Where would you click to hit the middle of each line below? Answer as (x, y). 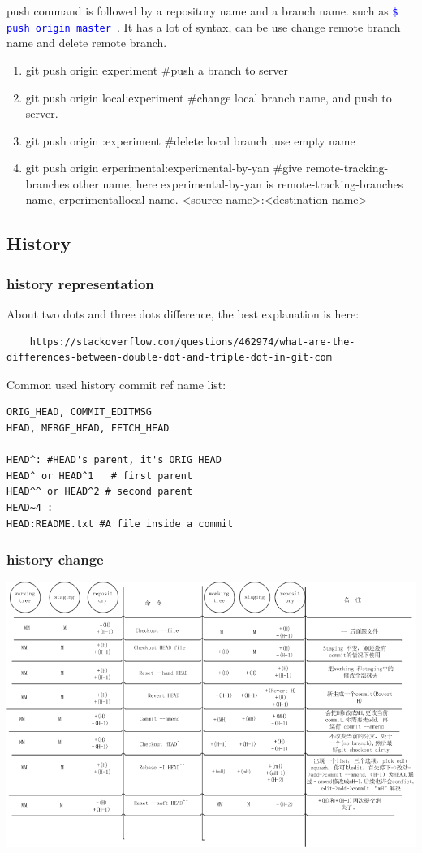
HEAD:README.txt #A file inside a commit (120, 524)
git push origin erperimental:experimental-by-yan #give (164, 168)
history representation (80, 283)
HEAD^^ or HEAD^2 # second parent (100, 492)
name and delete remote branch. (87, 43)
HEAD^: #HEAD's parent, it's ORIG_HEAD (114, 460)
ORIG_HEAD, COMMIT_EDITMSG (79, 412)
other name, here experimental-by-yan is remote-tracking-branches (238, 183)
